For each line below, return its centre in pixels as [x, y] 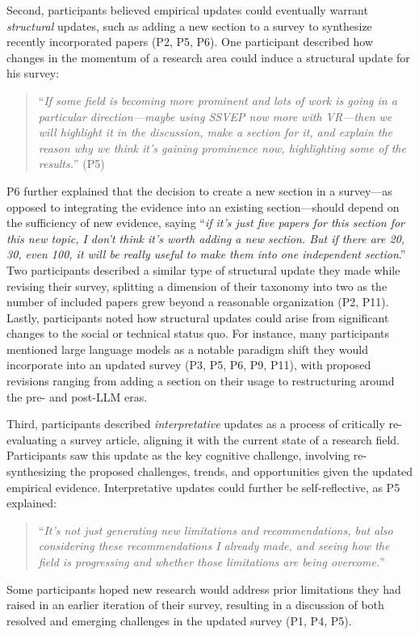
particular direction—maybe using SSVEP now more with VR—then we [215, 116]
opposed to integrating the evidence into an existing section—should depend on [203, 206]
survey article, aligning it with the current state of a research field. [235, 439]
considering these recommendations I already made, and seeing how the [214, 546]
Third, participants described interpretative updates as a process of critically [196, 424]
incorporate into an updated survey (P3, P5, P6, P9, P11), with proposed [189, 365]
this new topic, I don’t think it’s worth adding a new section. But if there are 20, [206, 238]
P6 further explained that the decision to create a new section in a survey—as [199, 190]
